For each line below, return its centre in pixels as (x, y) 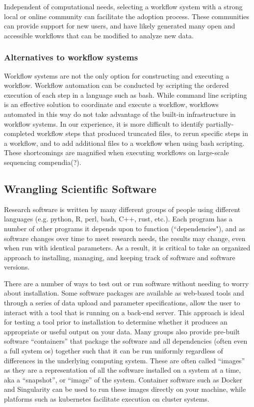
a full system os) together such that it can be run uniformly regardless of (114, 351)
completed (19, 133)
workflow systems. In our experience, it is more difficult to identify (104, 123)
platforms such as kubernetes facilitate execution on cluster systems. (107, 399)
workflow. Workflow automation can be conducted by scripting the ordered (116, 85)
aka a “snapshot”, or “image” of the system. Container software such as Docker (123, 379)
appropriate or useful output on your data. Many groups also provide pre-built (122, 331)
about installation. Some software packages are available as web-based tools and (124, 293)
